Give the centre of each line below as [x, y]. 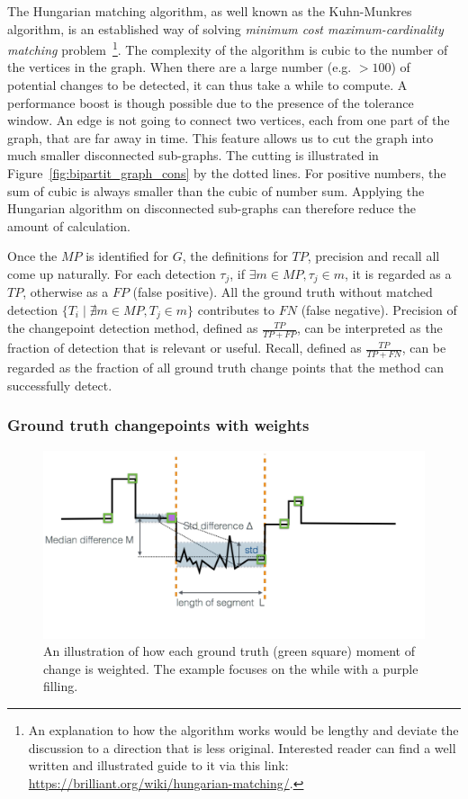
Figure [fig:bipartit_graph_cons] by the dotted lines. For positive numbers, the [227, 173]
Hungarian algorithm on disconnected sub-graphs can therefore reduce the [211, 208]
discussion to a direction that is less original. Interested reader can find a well [242, 747]
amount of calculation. [69, 225]
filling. [61, 686]
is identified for [127, 256]
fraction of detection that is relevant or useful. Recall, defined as [184, 348]
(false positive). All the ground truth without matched [283, 292]
